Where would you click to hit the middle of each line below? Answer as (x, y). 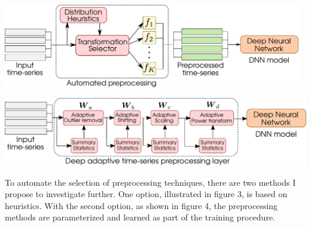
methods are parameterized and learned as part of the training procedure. (140, 217)
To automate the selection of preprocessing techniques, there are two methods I (150, 182)
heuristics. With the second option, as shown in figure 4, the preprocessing (141, 205)
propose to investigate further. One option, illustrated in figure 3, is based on (146, 194)
